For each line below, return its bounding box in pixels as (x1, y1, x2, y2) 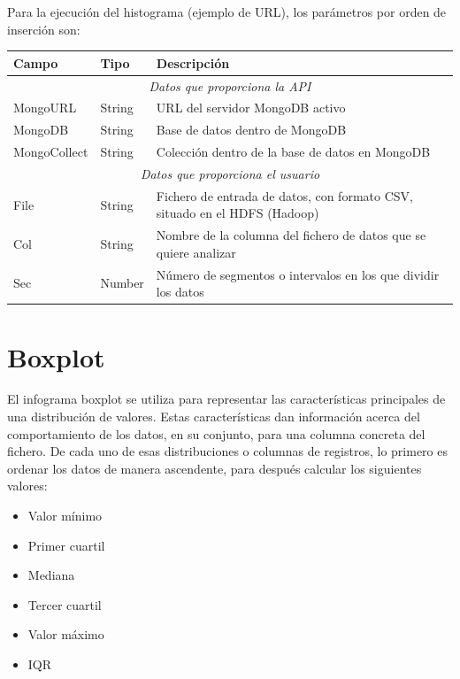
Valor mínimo (27, 506, 103, 524)
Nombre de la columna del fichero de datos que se (156, 226, 426, 244)
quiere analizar (156, 243, 236, 261)
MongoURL (13, 98, 77, 117)
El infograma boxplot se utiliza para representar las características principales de (7, 390, 446, 408)
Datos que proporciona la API (149, 76, 311, 95)
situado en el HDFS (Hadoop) (156, 204, 319, 222)
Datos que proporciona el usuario (140, 164, 320, 182)
